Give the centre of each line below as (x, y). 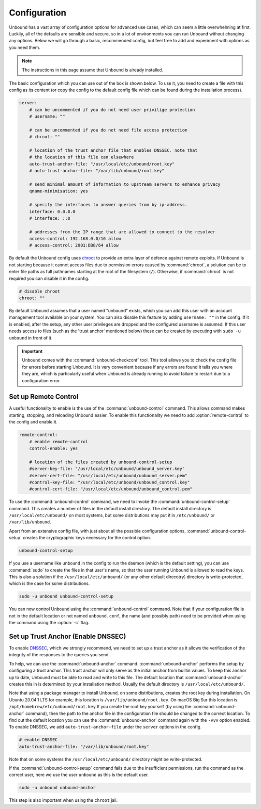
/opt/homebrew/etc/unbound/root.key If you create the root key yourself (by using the (100, 707)
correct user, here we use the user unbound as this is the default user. (79, 775)
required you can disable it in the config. (49, 278)
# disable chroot (40, 291)
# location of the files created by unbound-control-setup (101, 462)
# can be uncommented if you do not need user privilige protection (112, 110)
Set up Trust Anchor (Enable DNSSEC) (67, 636)
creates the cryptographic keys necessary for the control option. (87, 538)
